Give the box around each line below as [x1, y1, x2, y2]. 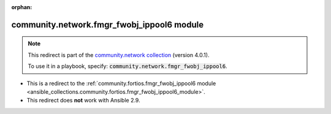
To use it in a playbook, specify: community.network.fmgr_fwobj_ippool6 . [28, 63, 227, 70]
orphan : [11, 4, 32, 10]
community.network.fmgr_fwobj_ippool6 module [11, 19, 204, 30]
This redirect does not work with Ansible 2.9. [26, 97, 140, 104]
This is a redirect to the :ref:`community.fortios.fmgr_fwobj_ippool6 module [26, 80, 216, 87]
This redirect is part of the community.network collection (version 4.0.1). [28, 51, 210, 58]
